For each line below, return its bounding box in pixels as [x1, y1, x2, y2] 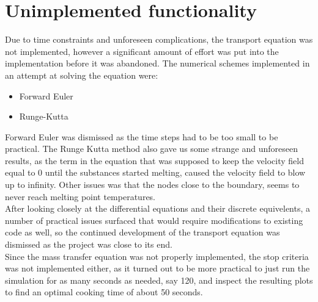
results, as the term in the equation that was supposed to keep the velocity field [5, 154, 304, 167]
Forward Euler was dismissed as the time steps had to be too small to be [5, 130, 278, 143]
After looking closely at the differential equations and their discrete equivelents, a [5, 202, 311, 215]
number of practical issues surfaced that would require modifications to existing [5, 214, 303, 226]
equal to [5, 166, 35, 179]
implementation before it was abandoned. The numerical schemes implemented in [5, 57, 310, 70]
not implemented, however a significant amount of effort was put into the [5, 45, 279, 57]
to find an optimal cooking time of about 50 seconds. [5, 286, 203, 298]
